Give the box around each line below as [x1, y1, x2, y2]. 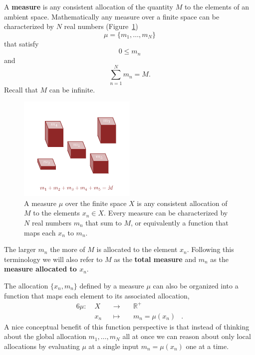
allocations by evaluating [4, 340, 80, 351]
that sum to [85, 217, 122, 227]
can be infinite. [49, 84, 95, 94]
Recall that [4, 84, 38, 94]
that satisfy [4, 38, 39, 48]
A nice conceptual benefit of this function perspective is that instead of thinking [4, 321, 250, 331]
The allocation [4, 280, 48, 290]
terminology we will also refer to [4, 253, 103, 264]
